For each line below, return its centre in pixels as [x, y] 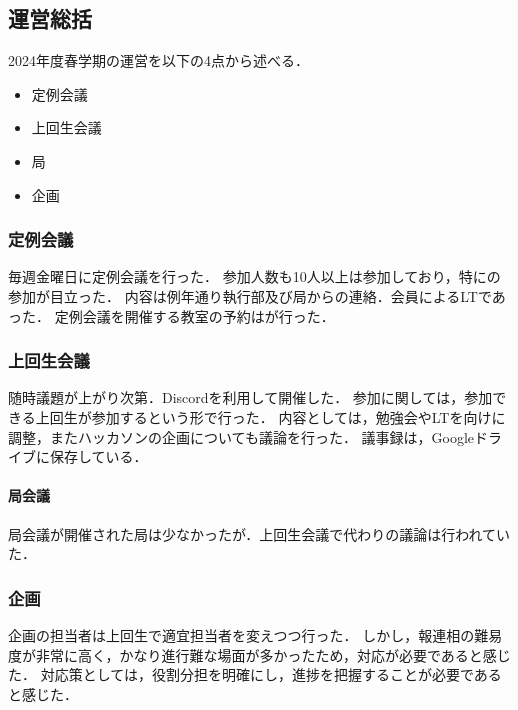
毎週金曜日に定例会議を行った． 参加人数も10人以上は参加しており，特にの [254, 276]
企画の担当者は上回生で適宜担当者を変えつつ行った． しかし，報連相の [241, 634]
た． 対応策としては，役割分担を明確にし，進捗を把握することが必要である [255, 674]
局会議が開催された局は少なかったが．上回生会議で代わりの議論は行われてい [259, 533]
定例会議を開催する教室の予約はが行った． [194, 315]
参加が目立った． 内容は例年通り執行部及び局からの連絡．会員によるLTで [250, 295]
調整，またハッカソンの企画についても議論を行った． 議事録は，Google [241, 436]
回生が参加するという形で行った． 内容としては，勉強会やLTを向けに [277, 416]
